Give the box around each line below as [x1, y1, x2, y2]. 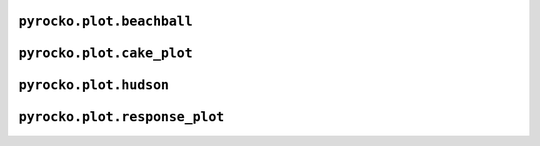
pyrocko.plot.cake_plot [18, 45, 194, 62]
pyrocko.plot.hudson [18, 77, 170, 94]
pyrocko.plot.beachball [18, 13, 194, 30]
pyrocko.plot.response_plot [18, 109, 225, 125]
